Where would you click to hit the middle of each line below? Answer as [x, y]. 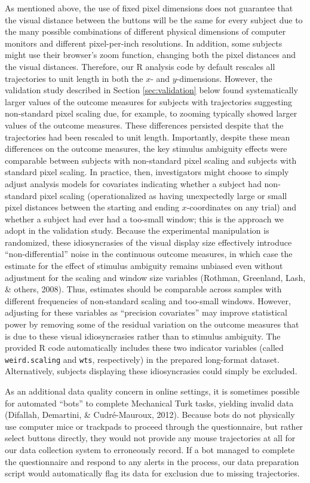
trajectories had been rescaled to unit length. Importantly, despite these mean [148, 137]
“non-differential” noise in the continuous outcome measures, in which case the [149, 254]
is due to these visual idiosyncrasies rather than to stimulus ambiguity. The [143, 336]
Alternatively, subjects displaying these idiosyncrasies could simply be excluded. [151, 371]
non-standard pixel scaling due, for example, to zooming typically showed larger [151, 113]
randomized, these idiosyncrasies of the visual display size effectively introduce [148, 242]
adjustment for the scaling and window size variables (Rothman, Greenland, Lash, [155, 277]
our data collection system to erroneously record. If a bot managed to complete [150, 450]
